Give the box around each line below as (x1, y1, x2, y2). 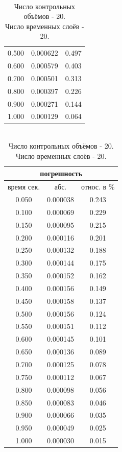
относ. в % (81, 181, 115, 192)
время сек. (8, 181, 40, 192)
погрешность (40, 168, 83, 179)
